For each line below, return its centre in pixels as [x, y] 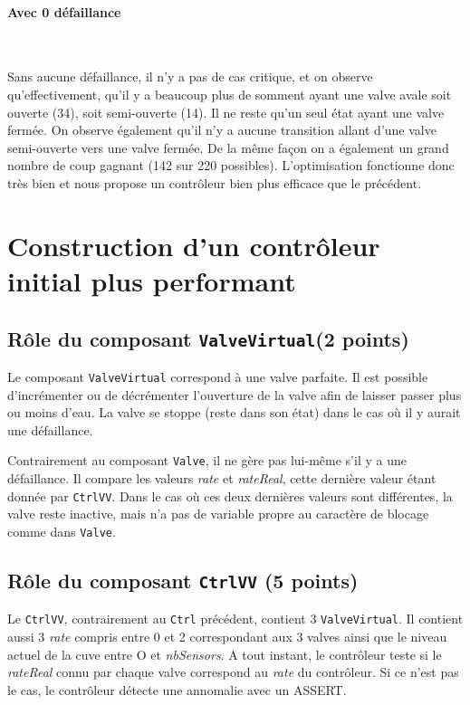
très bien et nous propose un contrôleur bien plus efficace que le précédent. [215, 182]
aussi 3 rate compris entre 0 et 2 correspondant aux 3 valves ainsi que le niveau [227, 636]
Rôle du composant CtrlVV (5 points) [183, 580]
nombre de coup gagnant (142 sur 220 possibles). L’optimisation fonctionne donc [231, 165]
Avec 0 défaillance [64, 11]
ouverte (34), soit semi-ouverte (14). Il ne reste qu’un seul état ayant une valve [226, 112]
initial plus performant [152, 280]
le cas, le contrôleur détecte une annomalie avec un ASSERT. [177, 689]
